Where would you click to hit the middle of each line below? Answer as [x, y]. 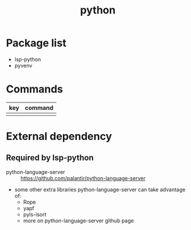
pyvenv [23, 66]
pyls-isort [35, 214]
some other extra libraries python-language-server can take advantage [100, 189]
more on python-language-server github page [78, 221]
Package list [36, 43]
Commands [35, 89]
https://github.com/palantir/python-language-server [83, 178]
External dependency [59, 137]
